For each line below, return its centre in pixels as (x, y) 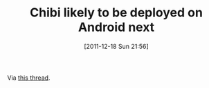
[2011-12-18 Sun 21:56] (116, 46)
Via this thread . (29, 78)
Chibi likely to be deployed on (116, 13)
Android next (116, 27)
